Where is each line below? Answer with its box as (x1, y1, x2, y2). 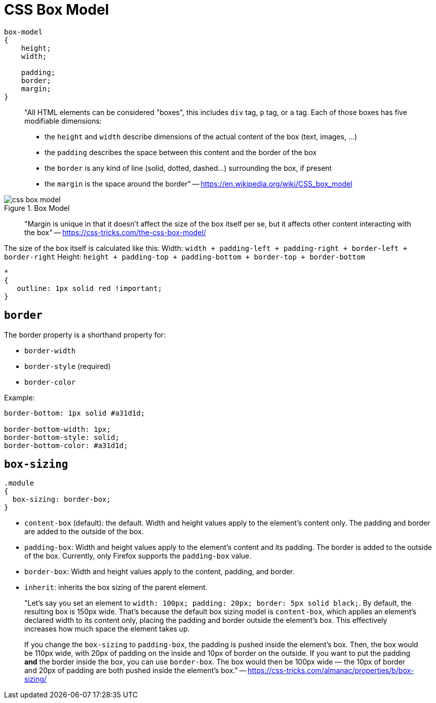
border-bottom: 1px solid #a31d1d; (4, 409, 145, 417)
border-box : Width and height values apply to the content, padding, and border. (24, 567, 295, 576)
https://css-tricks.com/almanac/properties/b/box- (247, 666, 414, 675)
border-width (24, 346, 76, 355)
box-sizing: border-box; (12, 495, 111, 504)
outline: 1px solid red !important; (17, 284, 162, 292)
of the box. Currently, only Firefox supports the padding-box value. (24, 551, 252, 561)
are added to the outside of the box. (24, 527, 144, 536)
